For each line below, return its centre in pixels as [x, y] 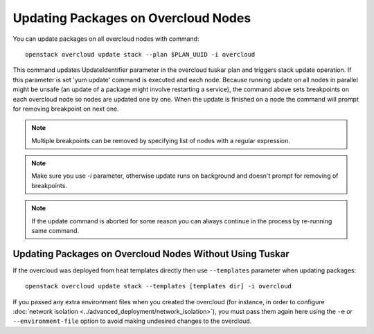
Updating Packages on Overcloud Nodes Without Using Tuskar [151, 253]
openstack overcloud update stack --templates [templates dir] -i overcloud [159, 286]
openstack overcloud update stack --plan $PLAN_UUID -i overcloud [140, 54]
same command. [55, 231]
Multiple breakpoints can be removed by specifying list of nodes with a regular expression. [161, 140]
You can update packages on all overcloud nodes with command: [106, 39]
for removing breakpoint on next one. [66, 109]
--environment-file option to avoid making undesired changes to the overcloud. [132, 321]
